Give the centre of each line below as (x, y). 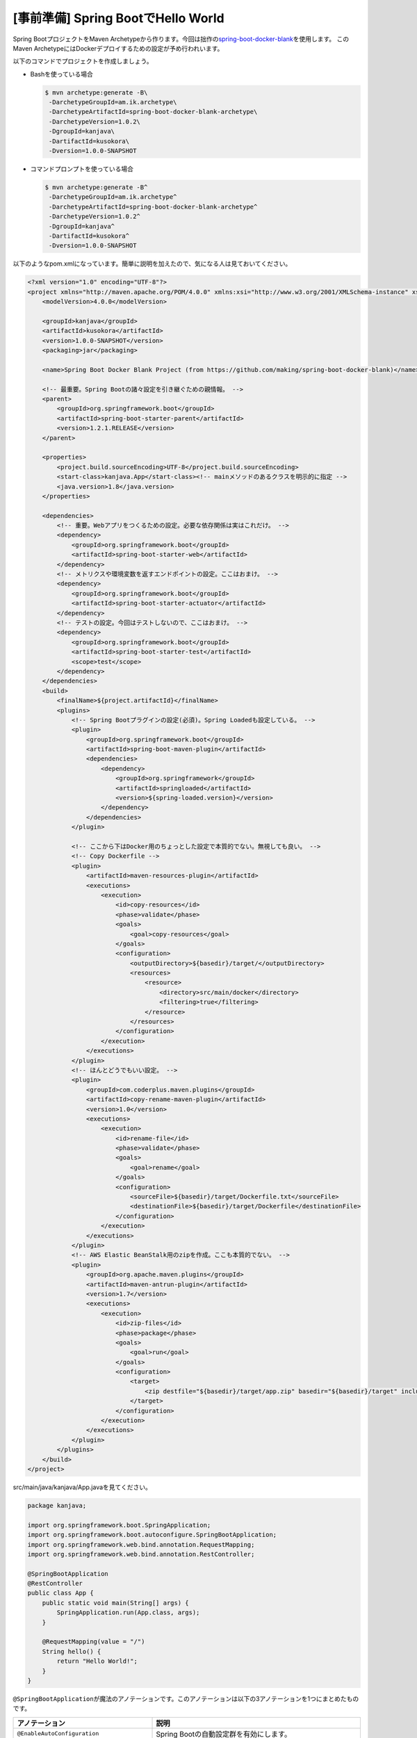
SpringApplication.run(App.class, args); (128, 1613)
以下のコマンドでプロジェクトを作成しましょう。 (83, 61)
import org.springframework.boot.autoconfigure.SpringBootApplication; (152, 1535)
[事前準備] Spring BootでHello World (119, 18)
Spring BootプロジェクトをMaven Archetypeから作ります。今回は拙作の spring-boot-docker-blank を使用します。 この (181, 39)
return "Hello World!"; (97, 1661)
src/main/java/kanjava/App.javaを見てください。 (82, 1487)
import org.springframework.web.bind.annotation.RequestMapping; (141, 1544)
